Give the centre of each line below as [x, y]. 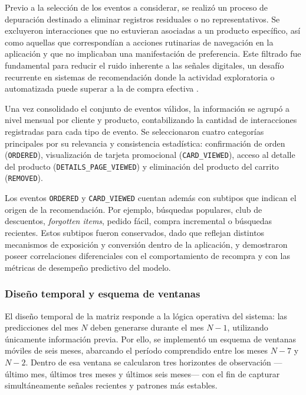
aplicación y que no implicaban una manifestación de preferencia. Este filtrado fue [153, 54]
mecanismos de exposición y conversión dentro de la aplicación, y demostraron [146, 244]
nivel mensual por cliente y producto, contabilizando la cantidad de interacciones [151, 120]
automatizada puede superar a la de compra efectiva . [102, 88]
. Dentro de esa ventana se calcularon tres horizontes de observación [148, 362]
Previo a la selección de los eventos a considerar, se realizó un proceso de [136, 7]
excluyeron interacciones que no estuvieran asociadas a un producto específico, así [153, 30]
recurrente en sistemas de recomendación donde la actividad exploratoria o [140, 77]
